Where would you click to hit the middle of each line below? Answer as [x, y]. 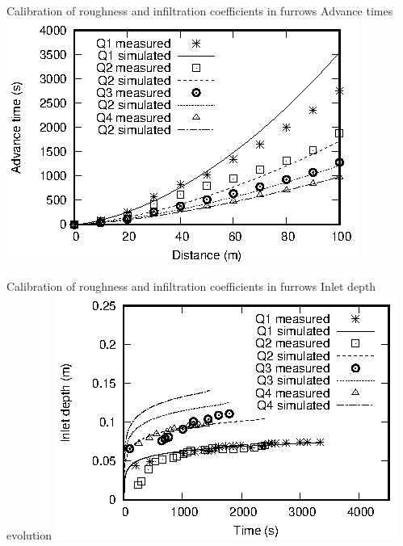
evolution [29, 534]
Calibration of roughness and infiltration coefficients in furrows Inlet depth [191, 286]
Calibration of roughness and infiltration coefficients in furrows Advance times [200, 10]
